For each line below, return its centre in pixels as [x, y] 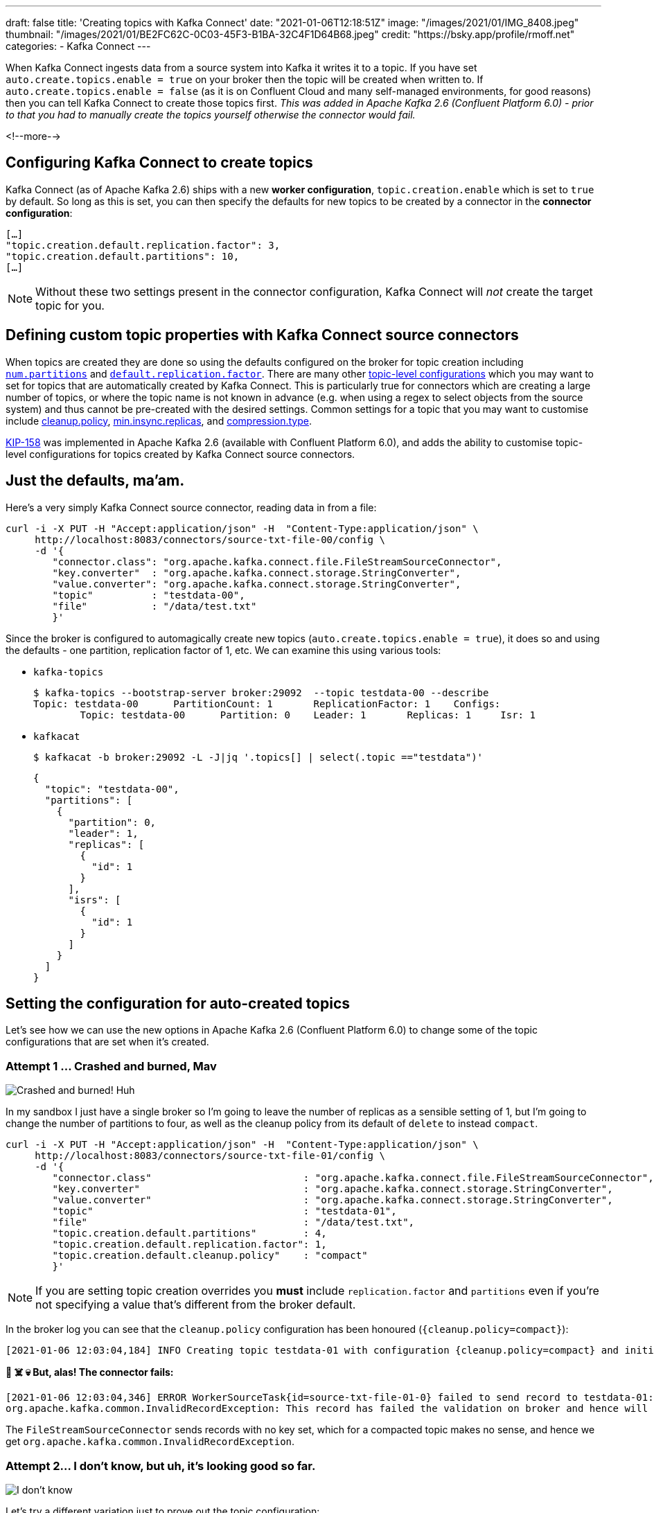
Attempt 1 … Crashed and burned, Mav [111, 1066]
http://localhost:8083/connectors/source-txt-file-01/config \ [210, 1156]
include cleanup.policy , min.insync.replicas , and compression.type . [159, 421]
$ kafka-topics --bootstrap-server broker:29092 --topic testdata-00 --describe [261, 692]
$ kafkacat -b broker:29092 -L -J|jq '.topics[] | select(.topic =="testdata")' [258, 757]
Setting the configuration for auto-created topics [178, 1003]
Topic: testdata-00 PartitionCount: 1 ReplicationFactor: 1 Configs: [267, 704]
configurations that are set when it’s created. [107, 1042]
